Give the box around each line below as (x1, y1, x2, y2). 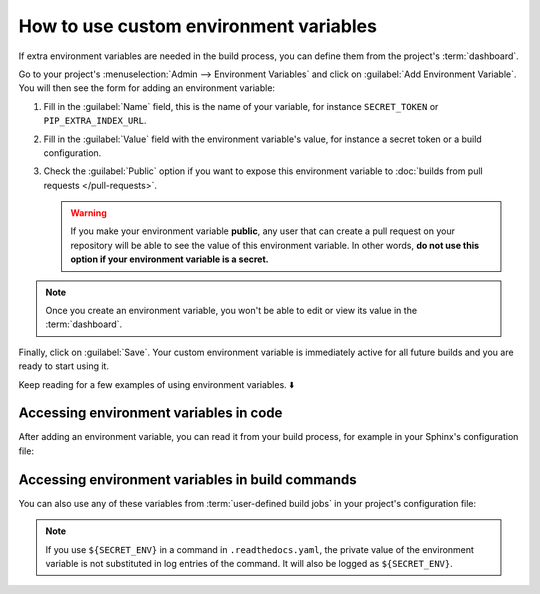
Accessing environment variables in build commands (18, 471, 357, 488)
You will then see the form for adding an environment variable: (18, 82, 275, 94)
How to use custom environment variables (18, 15, 377, 37)
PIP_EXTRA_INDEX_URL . (43, 115, 147, 127)
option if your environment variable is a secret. (70, 253, 269, 265)
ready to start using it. (18, 360, 110, 372)
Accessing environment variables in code (18, 405, 283, 422)
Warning (70, 207, 107, 219)
